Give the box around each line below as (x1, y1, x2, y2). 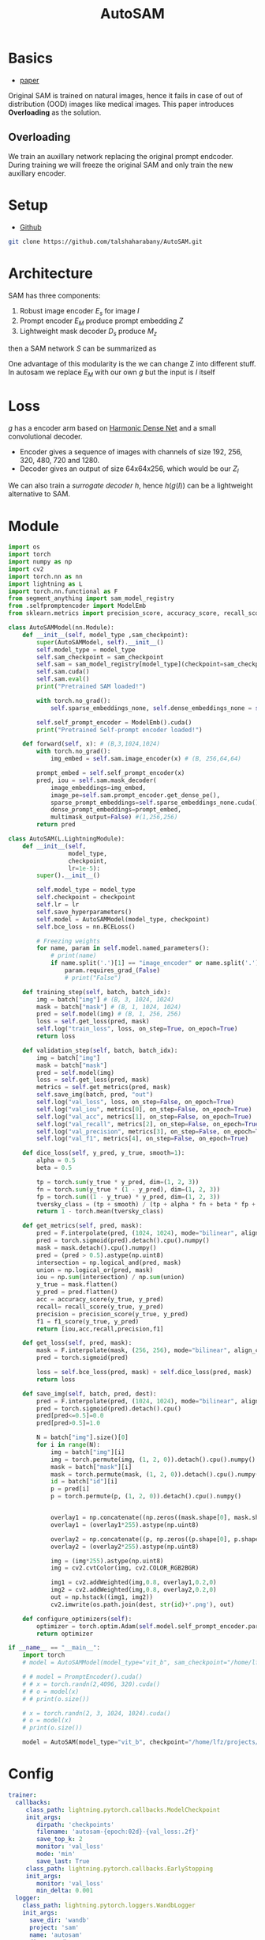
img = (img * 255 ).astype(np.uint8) (50, 1557, 164, 1565)
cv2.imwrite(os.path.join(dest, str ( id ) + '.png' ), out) (50, 1600, 235, 1608)
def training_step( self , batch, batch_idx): (22, 988, 171, 996)
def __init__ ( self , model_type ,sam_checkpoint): (22, 631, 189, 639)
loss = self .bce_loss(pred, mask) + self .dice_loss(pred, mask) (36, 1369, 252, 1376)
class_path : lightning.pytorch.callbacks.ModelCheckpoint (25, 1805, 221, 1813)
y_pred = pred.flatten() (36, 1288, 118, 1296)
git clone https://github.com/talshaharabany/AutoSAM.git (8, 237, 203, 245)
